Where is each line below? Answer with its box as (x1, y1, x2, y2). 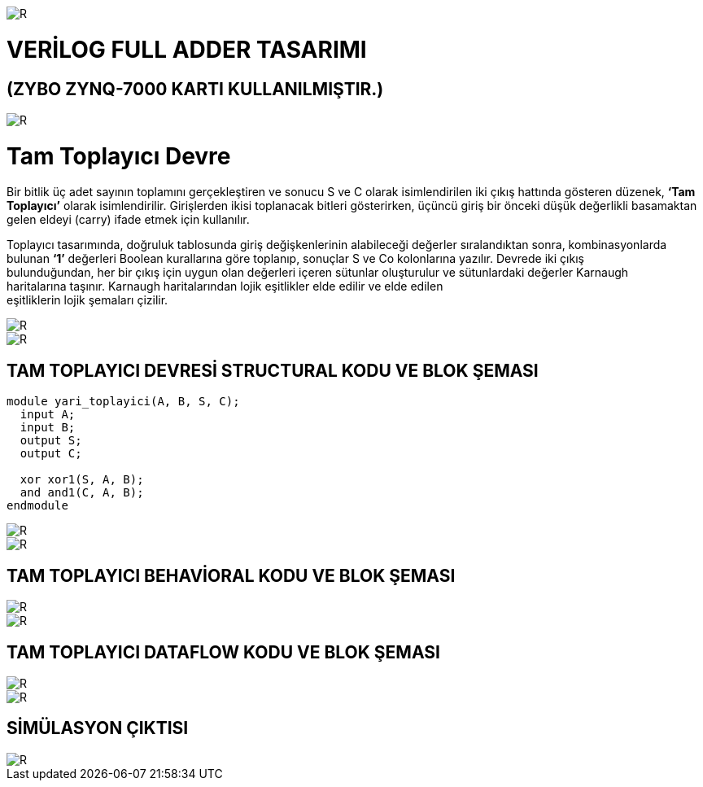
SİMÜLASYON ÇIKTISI (7, 718, 189, 739)
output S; (20, 434, 82, 448)
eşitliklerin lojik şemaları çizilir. (7, 293, 168, 308)
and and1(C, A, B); (20, 486, 144, 500)
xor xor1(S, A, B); (20, 473, 144, 487)
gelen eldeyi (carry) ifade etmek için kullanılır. (7, 212, 250, 227)
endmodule (7, 499, 68, 513)
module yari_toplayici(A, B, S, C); (7, 395, 240, 409)
